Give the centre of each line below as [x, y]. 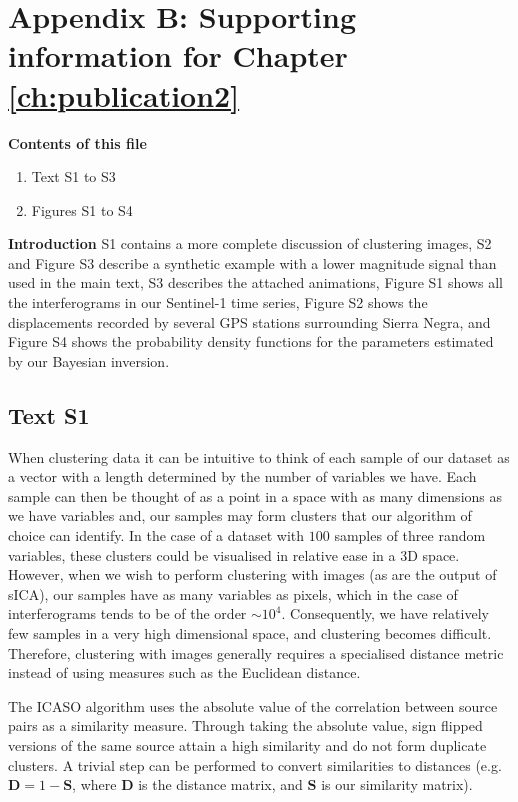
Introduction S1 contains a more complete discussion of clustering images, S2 [250, 243]
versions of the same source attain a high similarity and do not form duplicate [247, 744]
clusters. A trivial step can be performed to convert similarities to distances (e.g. [255, 764]
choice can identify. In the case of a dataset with [156, 535]
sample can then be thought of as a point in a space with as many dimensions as [255, 495]
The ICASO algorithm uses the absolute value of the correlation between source [253, 705]
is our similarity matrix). [397, 784]
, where [94, 784]
